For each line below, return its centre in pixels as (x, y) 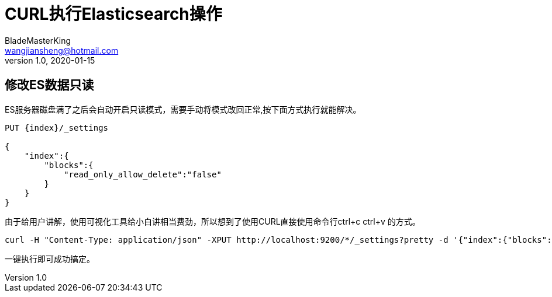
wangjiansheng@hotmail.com (62, 50)
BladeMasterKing (38, 40)
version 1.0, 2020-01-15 (50, 60)
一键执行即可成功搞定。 (50, 258)
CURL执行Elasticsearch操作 (113, 14)
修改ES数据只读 (49, 85)
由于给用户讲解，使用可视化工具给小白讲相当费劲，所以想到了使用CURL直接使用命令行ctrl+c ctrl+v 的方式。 (213, 221)
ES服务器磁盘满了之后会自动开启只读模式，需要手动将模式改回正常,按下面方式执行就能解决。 (183, 109)
